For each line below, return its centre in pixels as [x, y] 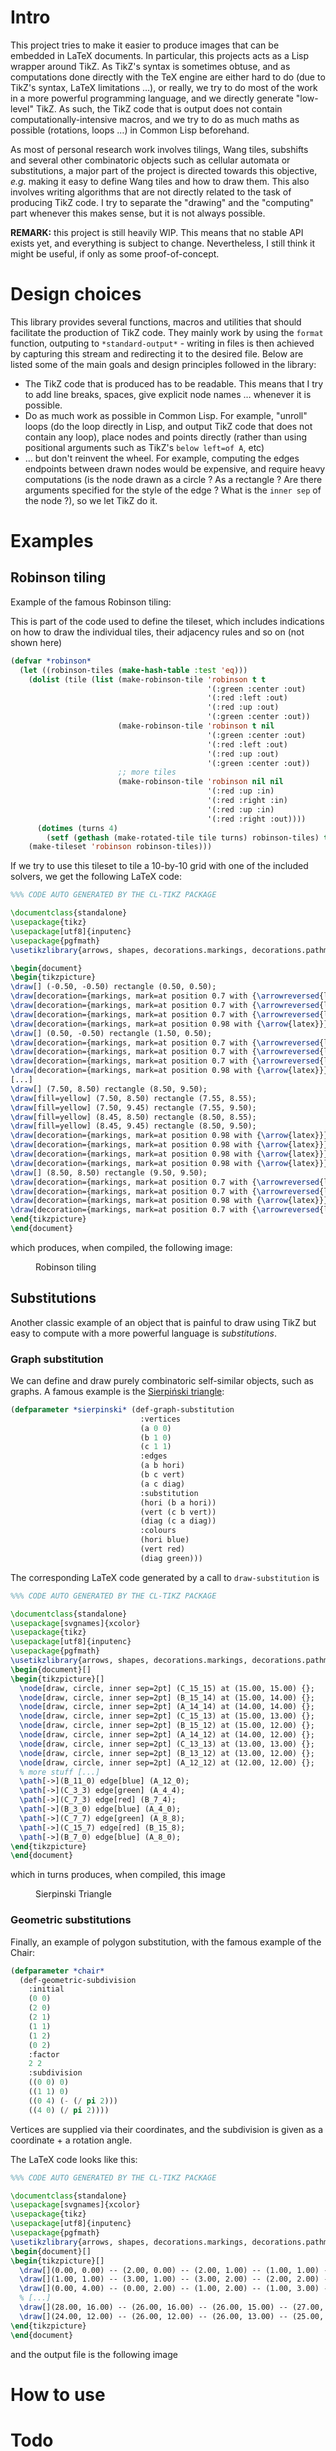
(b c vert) [162, 1475]
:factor [44, 2054]
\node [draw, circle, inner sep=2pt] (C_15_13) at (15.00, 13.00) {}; [167, 1716]
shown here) [36, 642]
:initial [46, 1989]
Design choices [76, 294]
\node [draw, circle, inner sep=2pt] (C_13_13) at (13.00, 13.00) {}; [167, 1744]
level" [22, 108]
